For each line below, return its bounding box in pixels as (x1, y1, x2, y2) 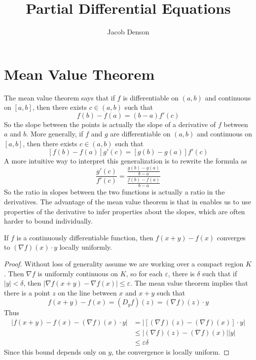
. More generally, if (26, 129, 83, 139)
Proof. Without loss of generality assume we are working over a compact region (4, 258, 244, 268)
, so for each (126, 268, 163, 278)
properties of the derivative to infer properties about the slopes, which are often (4, 206, 245, 216)
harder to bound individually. (4, 216, 93, 226)
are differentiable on (110, 129, 171, 139)
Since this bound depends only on (4, 347, 106, 357)
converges (217, 232, 246, 242)
